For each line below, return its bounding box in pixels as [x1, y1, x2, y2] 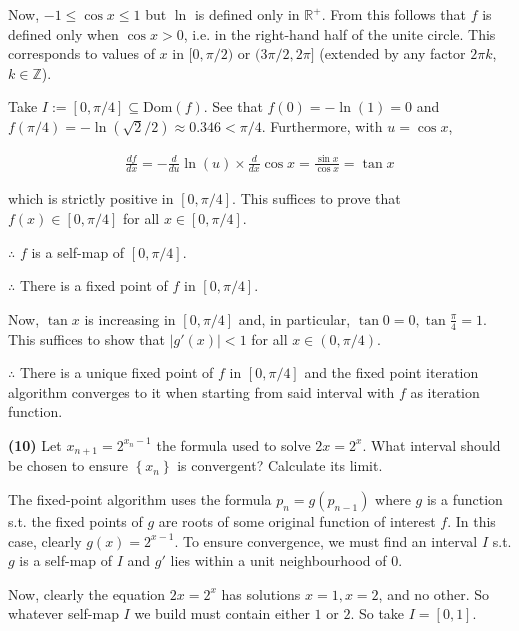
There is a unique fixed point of [19, 362, 214, 383]
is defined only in [194, 4, 300, 24]
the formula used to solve [156, 434, 311, 455]
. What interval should [362, 434, 501, 455]
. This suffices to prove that [232, 188, 401, 209]
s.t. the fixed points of [8, 510, 143, 531]
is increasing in [84, 308, 176, 329]
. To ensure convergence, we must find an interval [174, 530, 478, 551]
